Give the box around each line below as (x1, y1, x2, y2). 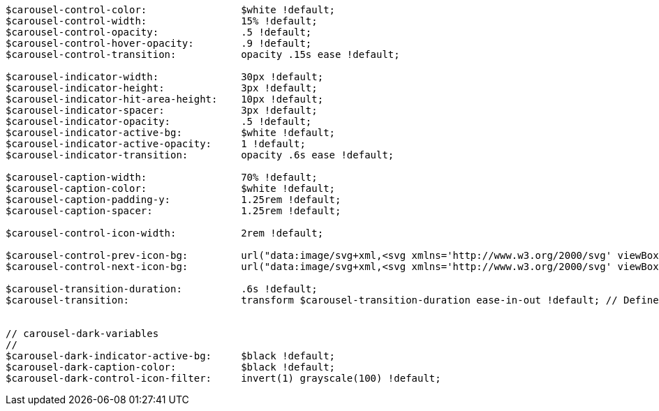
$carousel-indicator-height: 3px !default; (6, 82, 318, 94)
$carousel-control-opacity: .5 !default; (6, 27, 312, 38)
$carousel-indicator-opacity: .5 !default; (6, 116, 312, 127)
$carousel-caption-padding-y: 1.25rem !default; (6, 194, 341, 205)
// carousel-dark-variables (6, 328, 159, 339)
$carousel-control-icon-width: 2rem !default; (6, 227, 324, 239)
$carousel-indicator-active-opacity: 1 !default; (6, 138, 306, 149)
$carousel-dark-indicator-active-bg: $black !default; (6, 350, 336, 361)
